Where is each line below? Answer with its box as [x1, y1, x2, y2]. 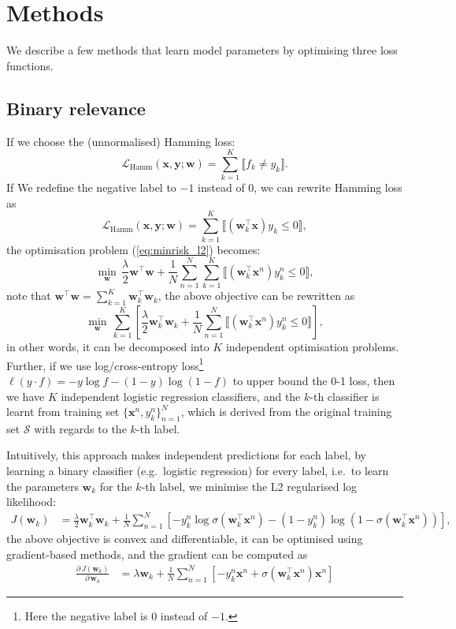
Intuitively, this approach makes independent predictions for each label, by [6, 447, 366, 463]
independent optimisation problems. [225, 339, 399, 355]
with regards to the [34, 420, 127, 436]
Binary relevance [6, 95, 146, 120]
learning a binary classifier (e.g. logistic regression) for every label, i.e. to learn [6, 462, 389, 479]
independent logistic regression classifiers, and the [61, 388, 301, 404]
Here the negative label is [24, 607, 148, 623]
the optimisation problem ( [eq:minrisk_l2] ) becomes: [6, 241, 261, 257]
